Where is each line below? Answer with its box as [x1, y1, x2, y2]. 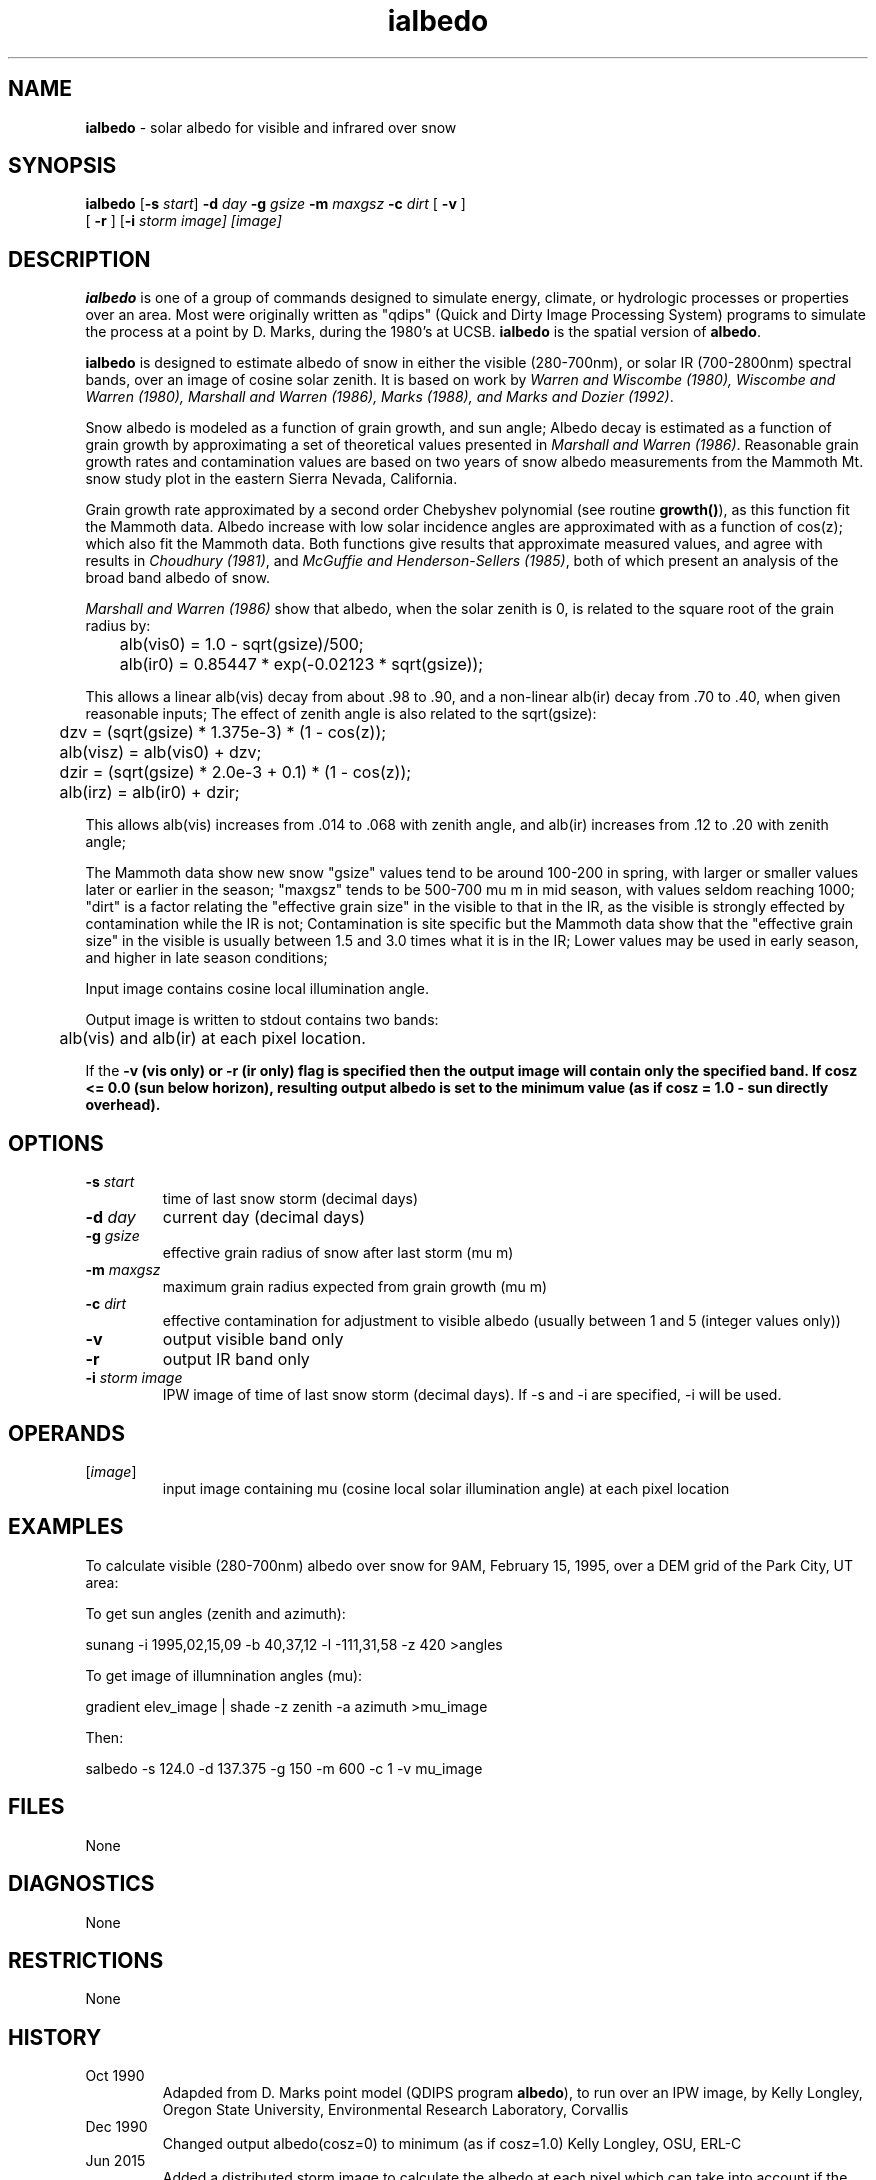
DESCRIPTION [8, 246, 151, 272]
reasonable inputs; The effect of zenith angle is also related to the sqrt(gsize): [85, 705, 597, 723]
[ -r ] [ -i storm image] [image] [85, 212, 282, 230]
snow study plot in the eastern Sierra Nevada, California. [85, 470, 458, 488]
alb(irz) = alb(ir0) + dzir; [59, 782, 240, 803]
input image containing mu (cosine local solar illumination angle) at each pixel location [162, 1479, 730, 1497]
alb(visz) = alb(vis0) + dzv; [59, 742, 262, 763]
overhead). [85, 1096, 161, 1114]
